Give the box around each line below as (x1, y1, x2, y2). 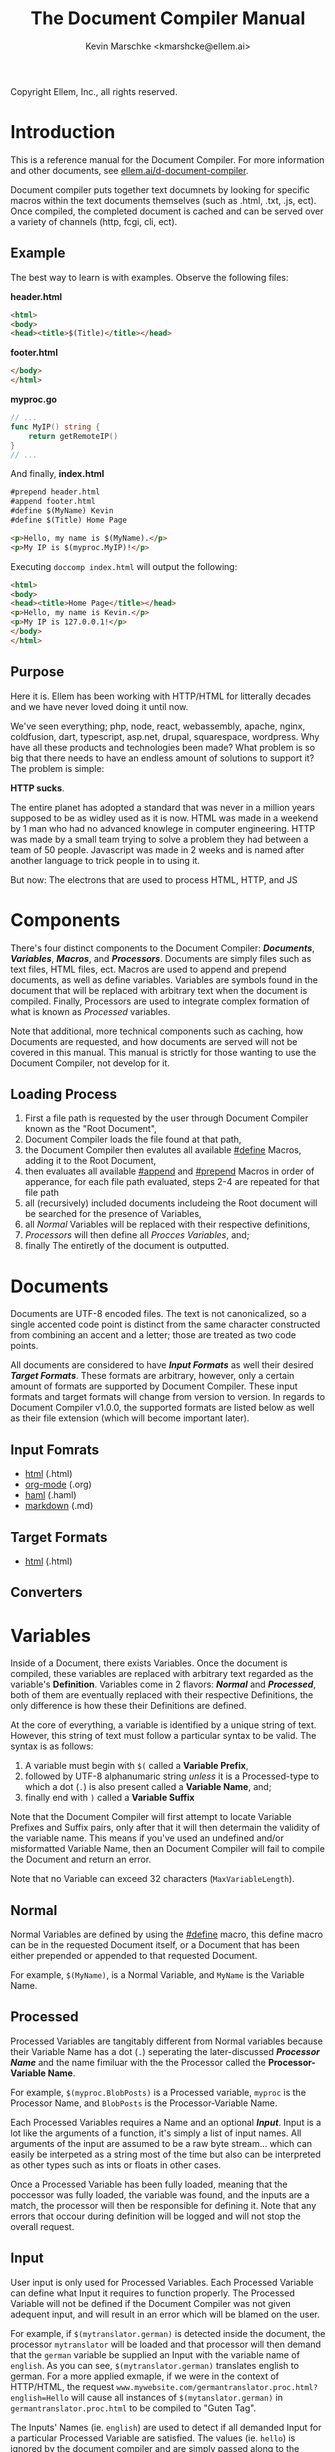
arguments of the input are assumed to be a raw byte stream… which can (10, 2137, 313, 2149)
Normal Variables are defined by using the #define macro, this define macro (10, 1928, 323, 1941)
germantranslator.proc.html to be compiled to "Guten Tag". (10, 2402, 257, 2414)
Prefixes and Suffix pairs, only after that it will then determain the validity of (10, 1822, 321, 1834)
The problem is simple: (10, 762, 105, 774)
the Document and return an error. (10, 1853, 152, 1866)
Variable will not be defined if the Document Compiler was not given (10, 2297, 292, 2309)
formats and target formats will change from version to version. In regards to (10, 1391, 326, 1403)
